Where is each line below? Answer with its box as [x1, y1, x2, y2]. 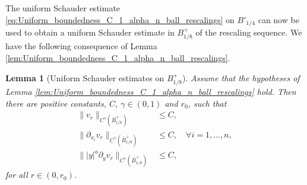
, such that [188, 97, 227, 109]
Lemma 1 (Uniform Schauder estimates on [5, 71, 164, 84]
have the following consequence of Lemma [5, 40, 157, 52]
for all [5, 168, 28, 181]
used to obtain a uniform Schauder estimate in [5, 26, 175, 39]
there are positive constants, [5, 97, 106, 109]
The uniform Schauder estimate [5, 2, 121, 14]
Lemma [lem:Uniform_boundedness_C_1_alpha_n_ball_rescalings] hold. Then [5, 85, 296, 98]
